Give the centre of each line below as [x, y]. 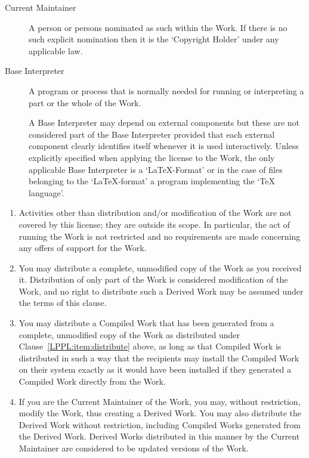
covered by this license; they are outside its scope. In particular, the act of [154, 224]
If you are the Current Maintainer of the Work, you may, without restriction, [160, 401]
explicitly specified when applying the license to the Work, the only [152, 157]
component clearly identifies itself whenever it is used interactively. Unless [164, 146]
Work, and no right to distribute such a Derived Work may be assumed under [161, 291]
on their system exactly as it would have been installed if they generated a [155, 369]
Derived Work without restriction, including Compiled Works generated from [160, 424]
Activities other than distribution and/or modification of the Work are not [155, 213]
